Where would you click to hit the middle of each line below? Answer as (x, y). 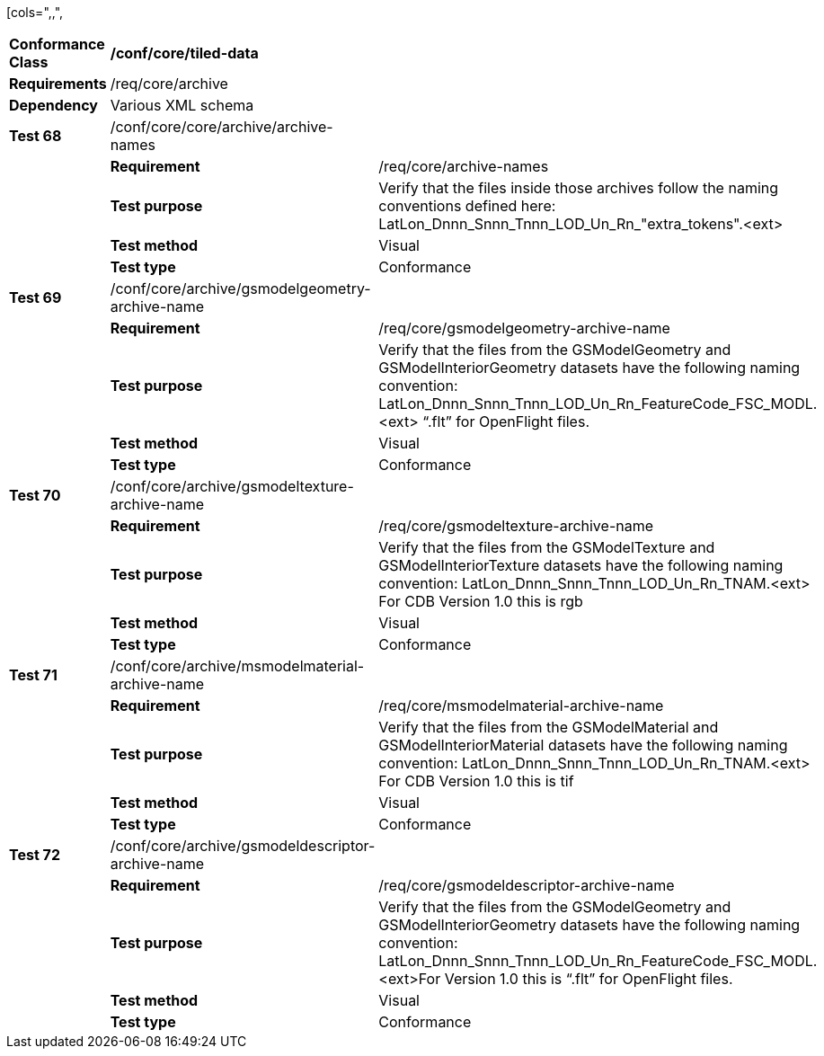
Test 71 (33, 675)
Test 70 (35, 495)
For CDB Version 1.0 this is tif (476, 781)
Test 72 (35, 855)
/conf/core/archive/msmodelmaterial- (237, 666)
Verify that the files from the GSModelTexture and (547, 547)
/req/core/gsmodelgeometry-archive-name (524, 328)
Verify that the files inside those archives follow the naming (579, 188)
